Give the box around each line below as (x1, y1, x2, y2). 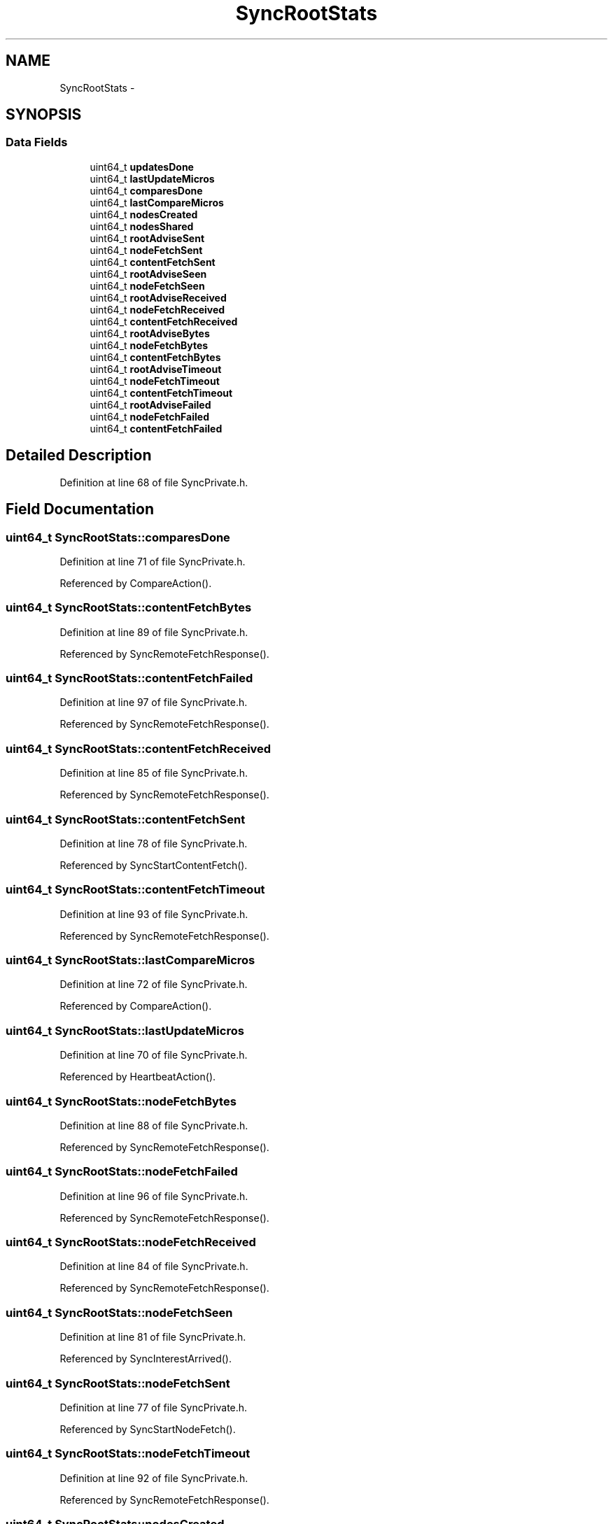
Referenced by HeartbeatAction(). (59, 1071, 216, 1083)
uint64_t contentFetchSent (90, 255, 216, 268)
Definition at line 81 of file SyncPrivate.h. (59, 1331, 246, 1343)
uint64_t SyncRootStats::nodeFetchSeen (6, 1305, 233, 1320)
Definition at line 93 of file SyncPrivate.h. (59, 908, 248, 920)
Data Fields (6, 135, 68, 150)
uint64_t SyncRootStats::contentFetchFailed (6, 671, 253, 685)
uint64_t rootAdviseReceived (90, 291, 227, 304)
